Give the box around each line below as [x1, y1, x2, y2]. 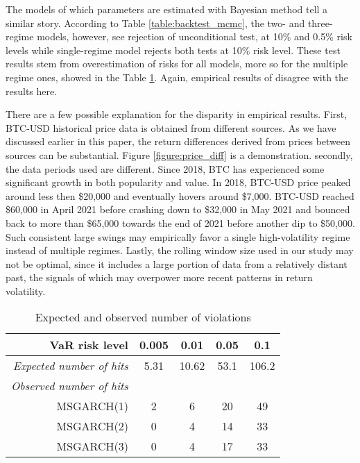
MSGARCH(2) [56, 418, 128, 435]
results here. [6, 83, 58, 98]
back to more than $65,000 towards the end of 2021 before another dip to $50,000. [6, 215, 355, 230]
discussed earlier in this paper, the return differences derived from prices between [6, 134, 351, 149]
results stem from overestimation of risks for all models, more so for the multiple [6, 56, 348, 71]
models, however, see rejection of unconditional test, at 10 [37, 29, 283, 44]
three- [307, 15, 333, 30]
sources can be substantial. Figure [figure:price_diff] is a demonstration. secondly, [6, 147, 353, 162]
